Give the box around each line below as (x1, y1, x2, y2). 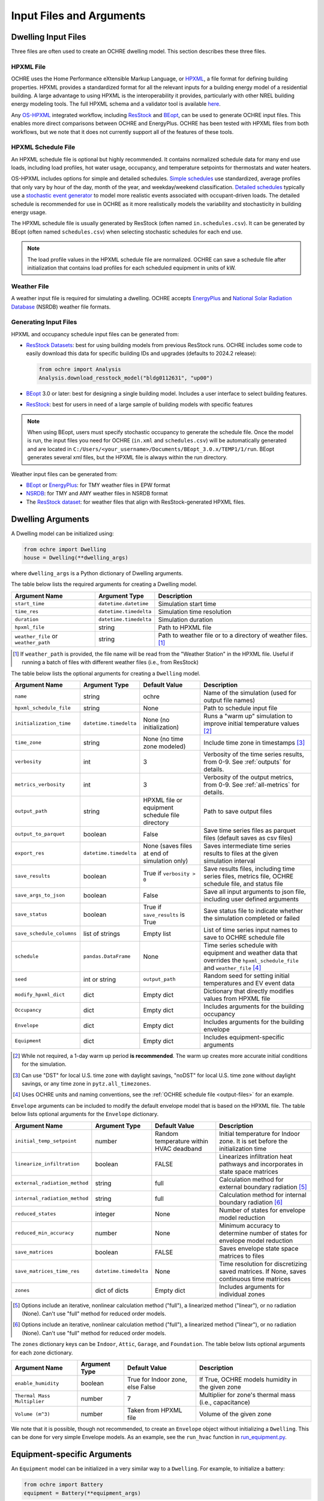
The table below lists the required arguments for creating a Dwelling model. (11, 581, 197, 588)
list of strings (83, 929, 120, 938)
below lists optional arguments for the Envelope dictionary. (11, 1111, 159, 1118)
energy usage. (11, 209, 47, 216)
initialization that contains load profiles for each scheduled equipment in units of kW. (27, 264, 236, 271)
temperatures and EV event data (203, 979, 295, 987)
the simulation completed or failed (203, 914, 300, 922)
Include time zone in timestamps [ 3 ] (203, 738, 305, 747)
